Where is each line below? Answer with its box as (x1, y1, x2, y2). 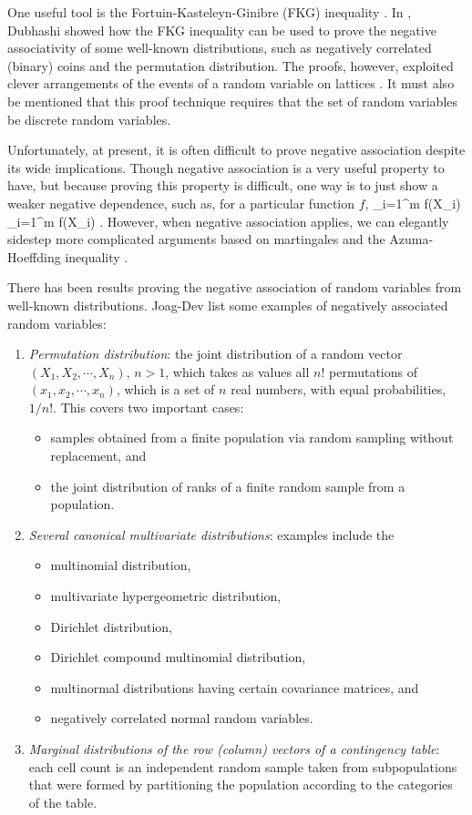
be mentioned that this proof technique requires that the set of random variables (7, 91, 458, 110)
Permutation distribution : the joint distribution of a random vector (28, 344, 403, 363)
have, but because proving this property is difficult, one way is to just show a (7, 176, 438, 195)
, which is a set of (116, 380, 215, 399)
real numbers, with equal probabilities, (231, 380, 446, 399)
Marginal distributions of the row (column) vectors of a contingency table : (28, 739, 440, 758)
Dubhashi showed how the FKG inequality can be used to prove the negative (7, 20, 436, 39)
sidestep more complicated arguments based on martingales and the (7, 229, 385, 249)
